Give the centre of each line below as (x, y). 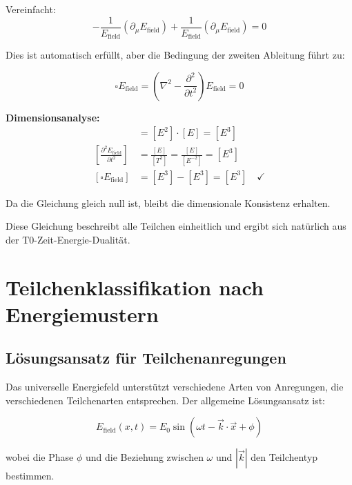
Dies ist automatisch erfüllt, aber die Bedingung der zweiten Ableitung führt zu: (175, 55)
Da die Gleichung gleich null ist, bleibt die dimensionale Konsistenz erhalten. (168, 202)
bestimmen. (30, 476)
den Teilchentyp (284, 457)
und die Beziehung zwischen (144, 457)
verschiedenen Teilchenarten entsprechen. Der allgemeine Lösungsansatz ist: (165, 400)
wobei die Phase (40, 457)
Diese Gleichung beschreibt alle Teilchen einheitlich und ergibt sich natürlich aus (176, 226)
